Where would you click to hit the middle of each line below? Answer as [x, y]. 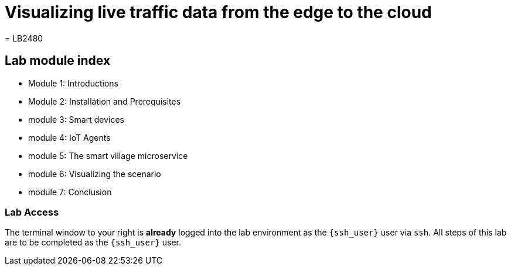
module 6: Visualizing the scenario [95, 174]
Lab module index [58, 61]
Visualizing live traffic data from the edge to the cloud [218, 12]
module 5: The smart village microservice [108, 155]
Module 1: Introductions [73, 83]
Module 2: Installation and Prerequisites [105, 101]
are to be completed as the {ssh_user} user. [93, 243]
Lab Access [32, 212]
